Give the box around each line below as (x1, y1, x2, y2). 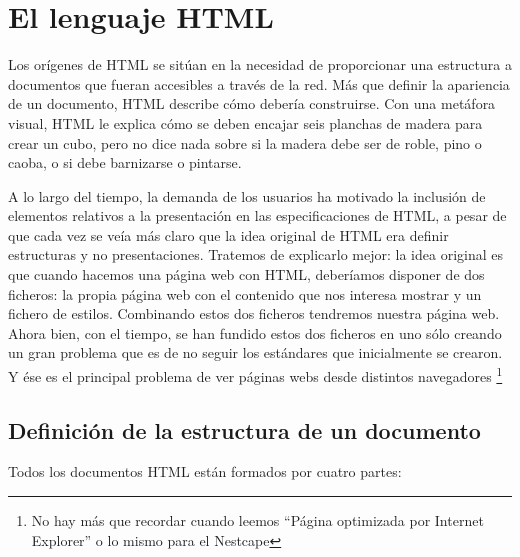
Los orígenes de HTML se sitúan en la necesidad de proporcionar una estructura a (8, 54, 512, 75)
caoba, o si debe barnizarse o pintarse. (8, 152, 242, 173)
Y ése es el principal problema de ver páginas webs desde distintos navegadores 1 (8, 363, 503, 386)
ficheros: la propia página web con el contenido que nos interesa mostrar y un (8, 283, 482, 304)
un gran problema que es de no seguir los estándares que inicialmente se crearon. (8, 342, 503, 363)
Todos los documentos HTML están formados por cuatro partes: (8, 461, 402, 482)
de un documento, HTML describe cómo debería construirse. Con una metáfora (8, 93, 496, 114)
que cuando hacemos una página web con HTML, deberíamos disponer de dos (8, 264, 485, 285)
